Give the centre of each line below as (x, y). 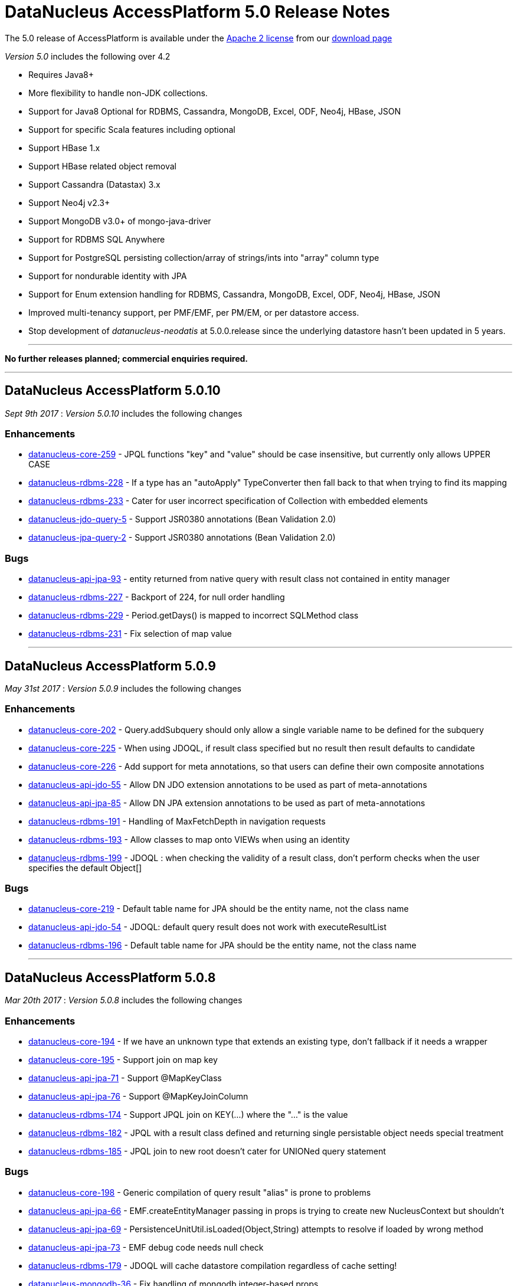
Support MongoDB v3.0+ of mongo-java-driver (120, 221)
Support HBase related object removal (102, 166)
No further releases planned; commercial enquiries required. (126, 358)
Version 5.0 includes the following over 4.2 (88, 56)
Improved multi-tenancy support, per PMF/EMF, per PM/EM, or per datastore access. (194, 312)
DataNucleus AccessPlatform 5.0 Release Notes (197, 12)
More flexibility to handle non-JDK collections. (118, 93)
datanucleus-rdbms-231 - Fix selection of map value (130, 634)
